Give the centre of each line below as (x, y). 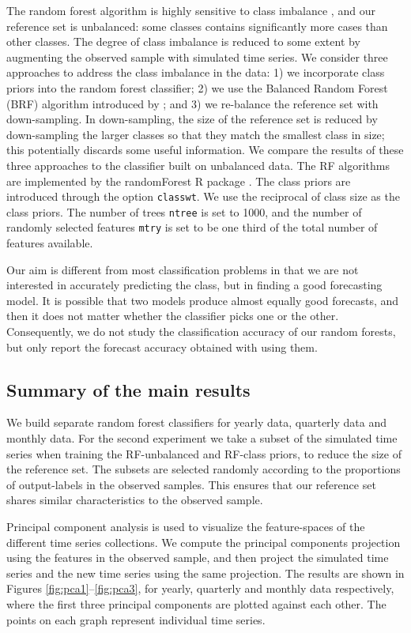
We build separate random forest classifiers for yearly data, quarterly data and (197, 422)
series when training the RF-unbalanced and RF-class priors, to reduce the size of (204, 453)
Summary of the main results (128, 389)
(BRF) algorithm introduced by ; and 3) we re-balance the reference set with (192, 103)
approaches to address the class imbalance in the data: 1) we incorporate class (196, 72)
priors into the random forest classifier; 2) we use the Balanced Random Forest (197, 87)
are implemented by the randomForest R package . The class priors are (179, 181)
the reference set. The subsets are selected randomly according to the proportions (204, 469)
